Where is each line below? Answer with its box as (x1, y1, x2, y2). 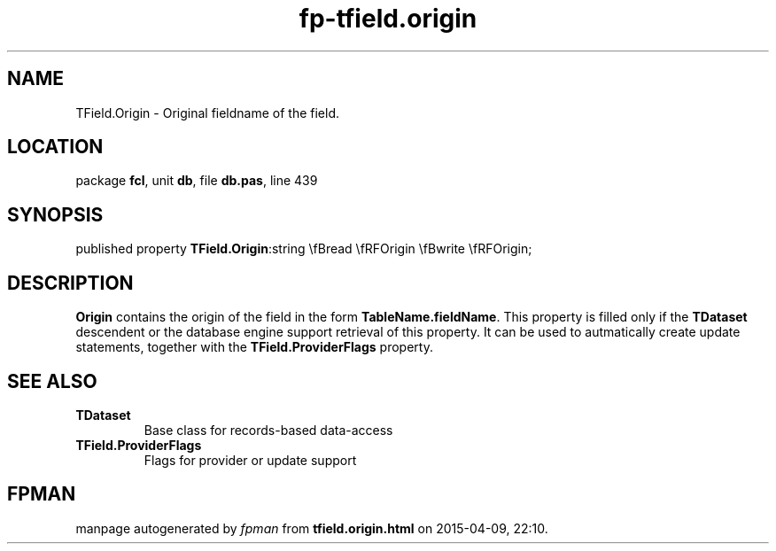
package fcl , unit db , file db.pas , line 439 (75, 173, 318, 189)
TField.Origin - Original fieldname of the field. (75, 105, 340, 120)
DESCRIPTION (7, 271, 134, 294)
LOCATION (7, 136, 104, 159)
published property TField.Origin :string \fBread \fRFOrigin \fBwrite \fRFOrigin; (75, 241, 532, 257)
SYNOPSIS (7, 203, 104, 226)
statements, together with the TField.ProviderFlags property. (75, 339, 433, 355)
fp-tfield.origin (299, 4, 477, 34)
